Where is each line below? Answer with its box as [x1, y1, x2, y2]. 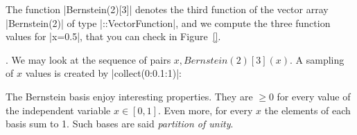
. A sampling [290, 52, 345, 66]
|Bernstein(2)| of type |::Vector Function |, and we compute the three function [6, 15, 331, 30]
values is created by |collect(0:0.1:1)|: [25, 66, 182, 80]
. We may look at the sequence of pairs [6, 52, 171, 66]
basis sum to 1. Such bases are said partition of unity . [6, 116, 234, 131]
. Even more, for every [158, 102, 253, 117]
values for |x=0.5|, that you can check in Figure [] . [6, 29, 221, 44]
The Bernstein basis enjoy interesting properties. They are [6, 89, 253, 103]
